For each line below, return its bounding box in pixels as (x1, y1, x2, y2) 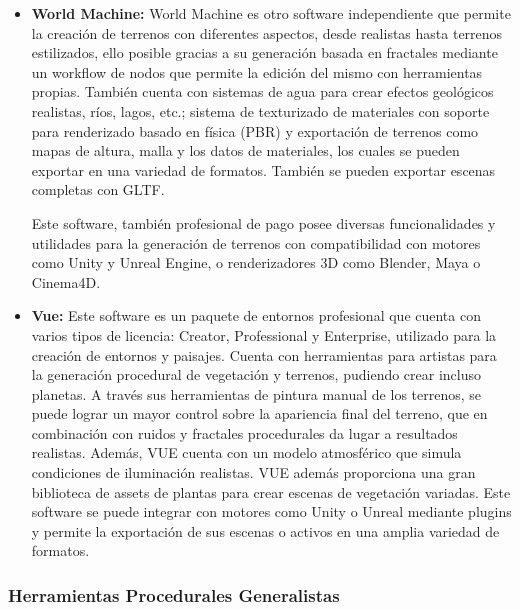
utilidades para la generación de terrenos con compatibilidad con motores (31, 232, 481, 253)
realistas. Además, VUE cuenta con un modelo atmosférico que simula (31, 442, 462, 463)
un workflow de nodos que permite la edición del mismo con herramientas (31, 61, 483, 82)
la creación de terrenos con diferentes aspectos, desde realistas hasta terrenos (31, 22, 503, 43)
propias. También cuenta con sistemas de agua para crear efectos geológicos (31, 81, 494, 102)
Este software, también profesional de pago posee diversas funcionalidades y (31, 212, 496, 233)
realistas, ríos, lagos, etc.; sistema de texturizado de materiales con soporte (31, 100, 490, 121)
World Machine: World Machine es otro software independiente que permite (31, 3, 511, 23)
